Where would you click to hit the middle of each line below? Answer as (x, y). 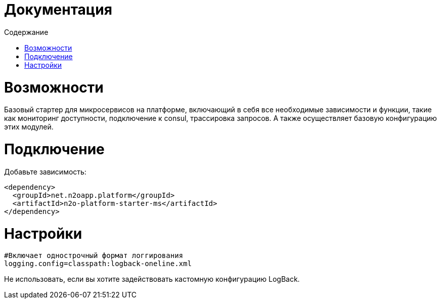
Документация (58, 10)
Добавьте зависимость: (45, 171)
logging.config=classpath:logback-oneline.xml (98, 264)
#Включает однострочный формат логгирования (94, 256)
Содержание (26, 32)
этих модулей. (29, 127)
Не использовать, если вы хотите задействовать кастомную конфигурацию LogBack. (152, 279)
